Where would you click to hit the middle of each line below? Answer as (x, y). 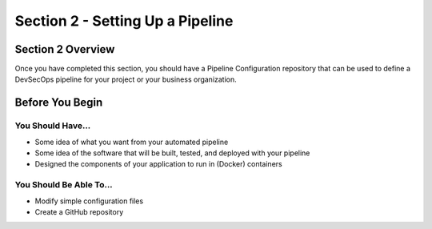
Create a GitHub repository (79, 211)
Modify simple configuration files (89, 201)
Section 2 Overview (65, 49)
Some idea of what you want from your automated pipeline (132, 142)
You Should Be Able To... (64, 185)
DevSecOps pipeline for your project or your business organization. (126, 79)
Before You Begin (59, 103)
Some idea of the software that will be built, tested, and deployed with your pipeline (172, 153)
